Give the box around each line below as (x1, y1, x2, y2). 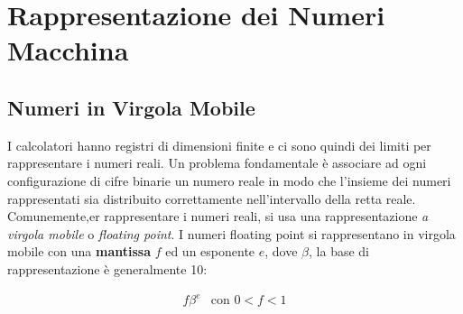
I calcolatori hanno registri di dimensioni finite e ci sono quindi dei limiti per (7, 135, 431, 154)
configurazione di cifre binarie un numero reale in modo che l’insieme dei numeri (7, 171, 451, 189)
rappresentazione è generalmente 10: (7, 259, 208, 278)
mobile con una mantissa (7, 242, 151, 261)
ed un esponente (165, 242, 255, 261)
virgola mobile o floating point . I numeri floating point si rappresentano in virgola (7, 224, 456, 243)
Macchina (7, 32, 129, 69)
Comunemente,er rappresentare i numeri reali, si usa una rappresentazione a (7, 207, 429, 226)
